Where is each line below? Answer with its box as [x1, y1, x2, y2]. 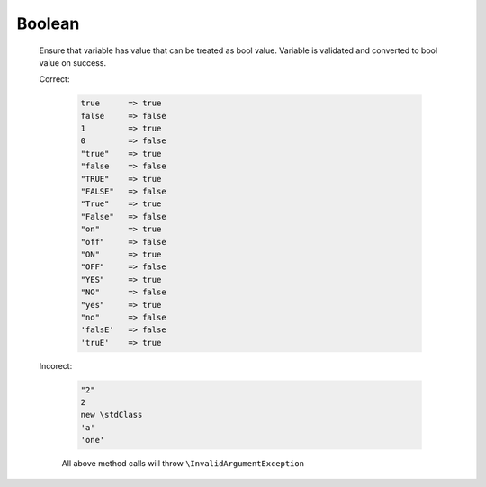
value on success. [39, 57, 107, 68]
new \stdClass [80, 410, 143, 420]
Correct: [39, 74, 70, 85]
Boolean [16, 14, 80, 33]
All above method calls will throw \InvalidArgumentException [61, 458, 305, 469]
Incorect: [39, 360, 73, 371]
